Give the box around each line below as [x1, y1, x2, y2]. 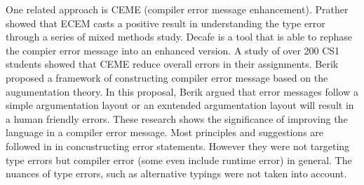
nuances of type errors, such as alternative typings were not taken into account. [6, 166, 347, 181]
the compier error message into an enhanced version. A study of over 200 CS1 [6, 43, 340, 57]
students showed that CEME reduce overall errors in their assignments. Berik [6, 57, 339, 71]
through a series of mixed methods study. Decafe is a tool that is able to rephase [6, 29, 352, 44]
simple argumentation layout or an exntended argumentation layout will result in [6, 98, 354, 112]
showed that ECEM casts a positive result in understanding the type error [6, 15, 325, 30]
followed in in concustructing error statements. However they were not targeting [6, 138, 350, 153]
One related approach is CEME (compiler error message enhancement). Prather [6, 2, 349, 16]
